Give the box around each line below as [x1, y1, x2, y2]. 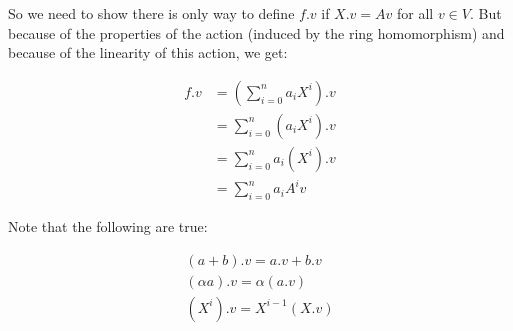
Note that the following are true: [8, 216, 208, 237]
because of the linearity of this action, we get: [8, 42, 288, 63]
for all [397, 3, 434, 23]
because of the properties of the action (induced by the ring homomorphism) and [8, 22, 505, 43]
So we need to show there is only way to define [8, 3, 295, 23]
